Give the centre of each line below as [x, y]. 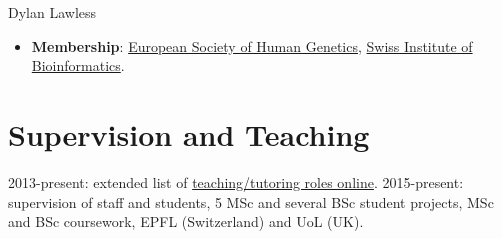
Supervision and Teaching [189, 133]
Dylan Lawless [52, 12]
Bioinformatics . [78, 65]
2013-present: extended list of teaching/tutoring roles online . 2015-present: [236, 181]
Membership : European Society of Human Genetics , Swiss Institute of [252, 45]
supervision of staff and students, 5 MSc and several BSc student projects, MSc [251, 201]
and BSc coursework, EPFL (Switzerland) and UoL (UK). [186, 221]
